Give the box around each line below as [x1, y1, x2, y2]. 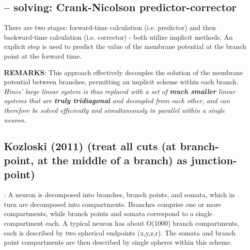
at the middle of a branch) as [37, 152, 187, 167]
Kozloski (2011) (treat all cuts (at [4, 138, 176, 153]
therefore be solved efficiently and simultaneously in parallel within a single [4, 105, 225, 115]
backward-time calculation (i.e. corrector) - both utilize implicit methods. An [4, 31, 233, 42]
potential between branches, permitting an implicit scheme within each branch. [4, 77, 239, 87]
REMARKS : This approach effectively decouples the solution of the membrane [4, 67, 243, 77]
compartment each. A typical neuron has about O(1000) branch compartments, [4, 218, 239, 228]
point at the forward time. [4, 50, 82, 61]
